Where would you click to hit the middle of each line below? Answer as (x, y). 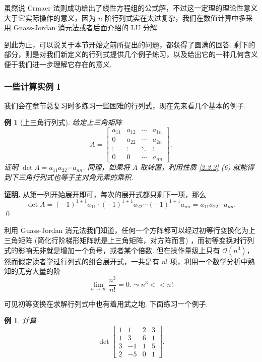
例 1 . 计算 (20, 320)
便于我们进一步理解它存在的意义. (58, 64)
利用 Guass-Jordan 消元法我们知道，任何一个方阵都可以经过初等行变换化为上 (130, 230)
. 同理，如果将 (106, 167)
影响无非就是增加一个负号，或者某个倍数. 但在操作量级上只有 (119, 250)
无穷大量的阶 (39, 271)
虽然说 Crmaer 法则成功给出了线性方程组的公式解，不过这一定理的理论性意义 (131, 8)
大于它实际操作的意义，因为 (50, 17)
